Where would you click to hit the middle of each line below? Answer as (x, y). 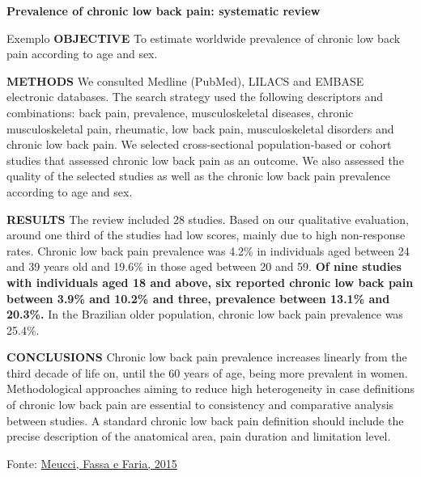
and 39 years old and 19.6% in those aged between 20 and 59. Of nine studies (204, 266)
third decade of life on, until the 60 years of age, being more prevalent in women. (207, 372)
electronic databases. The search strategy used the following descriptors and (195, 97)
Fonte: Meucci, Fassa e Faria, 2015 (92, 463)
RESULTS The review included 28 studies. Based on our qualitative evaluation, (208, 219)
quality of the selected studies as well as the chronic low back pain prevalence (199, 176)
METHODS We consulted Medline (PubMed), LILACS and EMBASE (185, 80)
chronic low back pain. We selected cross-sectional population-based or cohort (199, 144)
